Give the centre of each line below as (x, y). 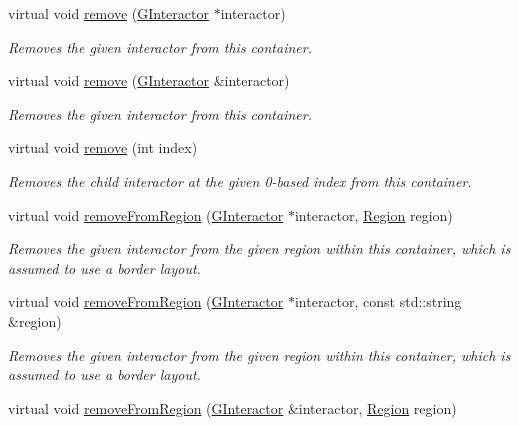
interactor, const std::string (378, 301)
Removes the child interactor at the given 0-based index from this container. (240, 180)
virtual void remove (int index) (103, 147)
